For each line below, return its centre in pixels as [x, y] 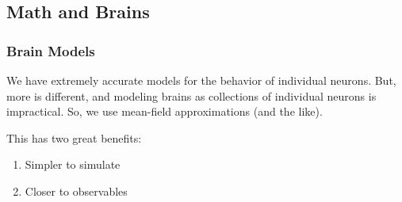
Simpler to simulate [73, 164]
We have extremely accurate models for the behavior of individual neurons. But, [201, 80]
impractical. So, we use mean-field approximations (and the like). [165, 111]
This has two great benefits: [74, 137]
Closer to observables [76, 191]
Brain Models [51, 50]
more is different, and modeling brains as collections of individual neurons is [191, 95]
